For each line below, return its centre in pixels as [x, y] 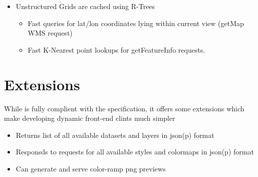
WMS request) [50, 33]
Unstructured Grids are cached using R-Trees [85, 6]
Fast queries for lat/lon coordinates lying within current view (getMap [136, 23]
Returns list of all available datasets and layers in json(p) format [115, 135]
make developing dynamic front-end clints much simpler [90, 118]
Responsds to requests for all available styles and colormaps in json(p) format [135, 152]
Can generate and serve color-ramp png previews [91, 168]
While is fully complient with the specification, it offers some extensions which [124, 108]
